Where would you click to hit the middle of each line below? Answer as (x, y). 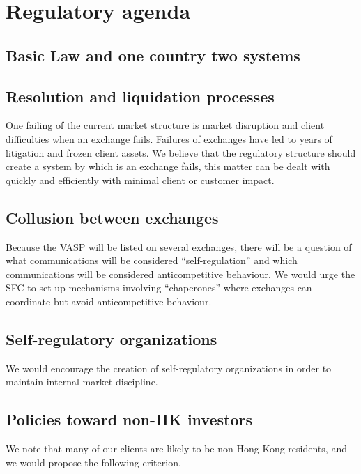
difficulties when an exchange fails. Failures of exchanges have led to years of (169, 138)
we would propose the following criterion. (93, 462)
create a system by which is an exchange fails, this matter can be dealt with (168, 166)
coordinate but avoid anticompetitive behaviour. (109, 301)
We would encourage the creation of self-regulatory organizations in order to (169, 368)
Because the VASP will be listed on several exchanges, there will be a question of (179, 246)
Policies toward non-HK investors (129, 419)
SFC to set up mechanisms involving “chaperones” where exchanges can (159, 288)
